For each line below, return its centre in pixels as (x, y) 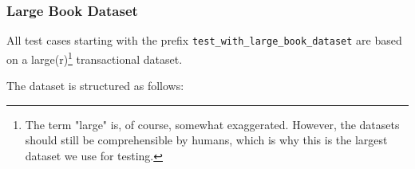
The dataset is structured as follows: (95, 86)
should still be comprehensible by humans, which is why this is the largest (206, 140)
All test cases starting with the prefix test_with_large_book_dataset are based (204, 40)
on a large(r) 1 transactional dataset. (95, 57)
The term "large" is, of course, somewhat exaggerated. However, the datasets (212, 124)
